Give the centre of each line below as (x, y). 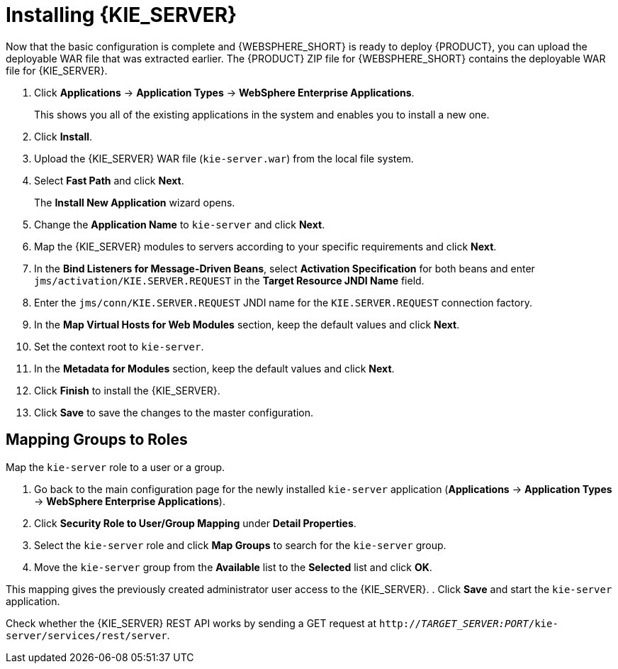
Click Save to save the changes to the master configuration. (174, 412)
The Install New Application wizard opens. (135, 202)
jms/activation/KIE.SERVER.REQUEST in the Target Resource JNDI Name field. (229, 280)
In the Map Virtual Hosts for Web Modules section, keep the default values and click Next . (247, 324)
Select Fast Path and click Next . (109, 180)
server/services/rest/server (86, 635)
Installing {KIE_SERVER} (122, 15)
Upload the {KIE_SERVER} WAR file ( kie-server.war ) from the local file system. (224, 158)
